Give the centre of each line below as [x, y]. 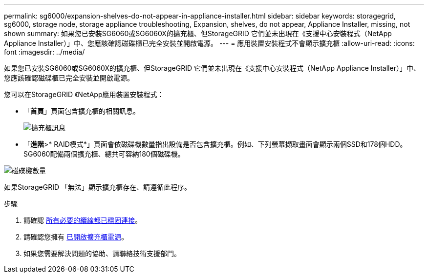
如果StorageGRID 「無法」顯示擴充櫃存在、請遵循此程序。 [97, 187]
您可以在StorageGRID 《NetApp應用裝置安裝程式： [84, 94]
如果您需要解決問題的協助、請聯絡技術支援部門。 [102, 253]
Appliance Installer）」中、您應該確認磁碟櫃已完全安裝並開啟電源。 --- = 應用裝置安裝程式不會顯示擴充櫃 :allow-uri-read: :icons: [209, 43]
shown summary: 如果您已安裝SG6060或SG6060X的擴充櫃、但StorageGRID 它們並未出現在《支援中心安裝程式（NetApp [198, 33]
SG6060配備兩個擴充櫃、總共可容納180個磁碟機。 [104, 154]
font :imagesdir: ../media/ [44, 52]
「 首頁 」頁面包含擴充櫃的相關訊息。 [82, 111]
